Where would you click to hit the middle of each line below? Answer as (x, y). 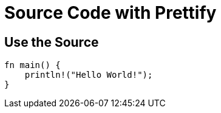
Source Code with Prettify (110, 13)
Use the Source (52, 42)
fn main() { (32, 65)
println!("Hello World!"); (89, 75)
